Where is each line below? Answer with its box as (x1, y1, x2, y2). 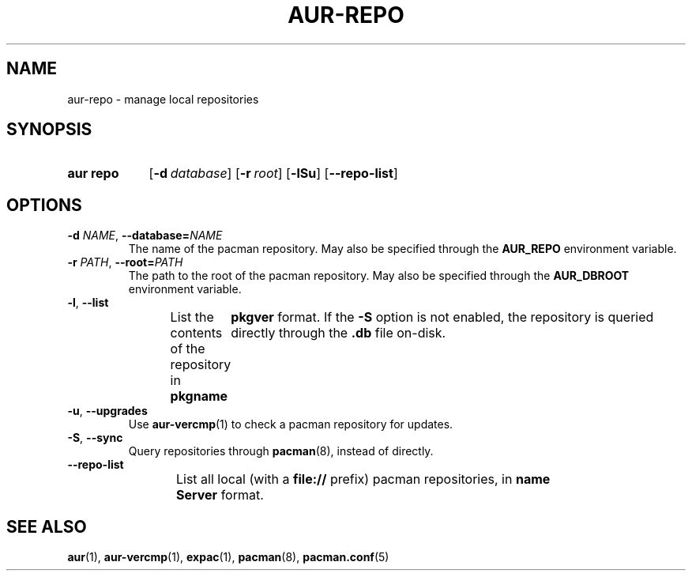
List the (170, 309, 214, 326)
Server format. (176, 487, 264, 503)
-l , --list (67, 296, 109, 310)
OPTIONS (6, 194, 82, 215)
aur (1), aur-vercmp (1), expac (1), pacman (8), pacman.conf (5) (67, 550, 389, 564)
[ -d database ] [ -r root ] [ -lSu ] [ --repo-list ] (149, 165, 398, 182)
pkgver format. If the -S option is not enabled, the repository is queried (231, 309, 654, 326)
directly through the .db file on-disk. (231, 325, 446, 341)
